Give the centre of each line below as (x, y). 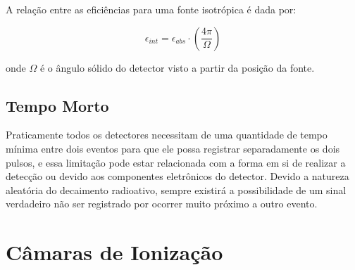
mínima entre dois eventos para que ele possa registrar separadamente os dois (173, 148)
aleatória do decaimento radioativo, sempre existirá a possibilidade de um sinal (176, 189)
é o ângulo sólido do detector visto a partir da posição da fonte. (177, 67)
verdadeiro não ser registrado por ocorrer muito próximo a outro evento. (162, 204)
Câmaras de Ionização (114, 252)
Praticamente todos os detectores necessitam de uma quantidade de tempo (167, 135)
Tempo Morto (57, 105)
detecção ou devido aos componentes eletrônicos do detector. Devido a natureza (177, 176)
